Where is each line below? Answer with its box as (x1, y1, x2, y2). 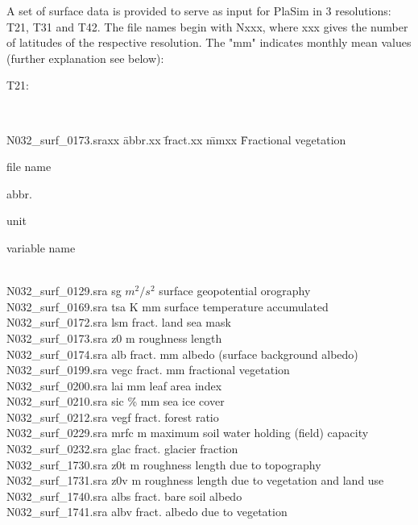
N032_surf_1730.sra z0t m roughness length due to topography (6, 456, 321, 473)
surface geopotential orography (159, 282, 311, 299)
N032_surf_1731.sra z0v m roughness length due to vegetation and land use (6, 472, 384, 489)
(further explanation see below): (6, 49, 164, 66)
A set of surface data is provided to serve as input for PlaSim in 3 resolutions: (6, 2, 391, 19)
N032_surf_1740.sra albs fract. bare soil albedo (6, 487, 242, 504)
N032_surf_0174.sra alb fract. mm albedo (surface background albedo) (6, 345, 358, 362)
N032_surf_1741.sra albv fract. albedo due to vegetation (6, 503, 288, 520)
